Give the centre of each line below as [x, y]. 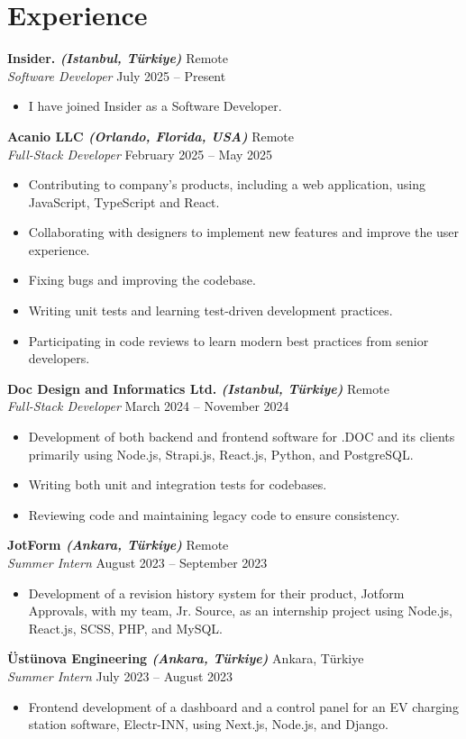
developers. [59, 358]
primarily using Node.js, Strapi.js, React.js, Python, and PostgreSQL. [221, 454]
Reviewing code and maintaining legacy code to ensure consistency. [214, 514]
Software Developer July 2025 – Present [117, 75]
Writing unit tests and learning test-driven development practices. [210, 310]
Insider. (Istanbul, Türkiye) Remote [118, 58]
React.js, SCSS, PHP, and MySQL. [125, 628]
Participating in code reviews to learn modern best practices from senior [228, 340]
